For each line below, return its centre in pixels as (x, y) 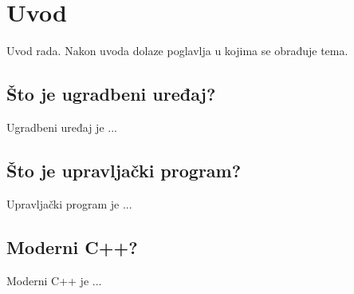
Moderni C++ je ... (54, 280)
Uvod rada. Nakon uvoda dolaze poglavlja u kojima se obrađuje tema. (177, 51)
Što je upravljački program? (124, 170)
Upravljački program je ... (69, 203)
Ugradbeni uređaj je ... (62, 127)
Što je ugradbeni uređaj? (111, 94)
